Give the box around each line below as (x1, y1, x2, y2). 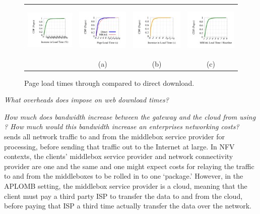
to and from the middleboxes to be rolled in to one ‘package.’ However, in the (4, 171, 243, 181)
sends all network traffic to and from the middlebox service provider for (4, 131, 225, 142)
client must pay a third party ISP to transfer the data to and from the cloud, (4, 190, 243, 201)
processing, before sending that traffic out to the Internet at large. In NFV (4, 141, 235, 151)
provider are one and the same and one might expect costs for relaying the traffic (4, 161, 254, 171)
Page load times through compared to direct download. (24, 77, 194, 88)
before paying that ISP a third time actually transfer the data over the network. (4, 200, 251, 211)
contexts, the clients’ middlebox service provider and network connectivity (4, 151, 233, 162)
